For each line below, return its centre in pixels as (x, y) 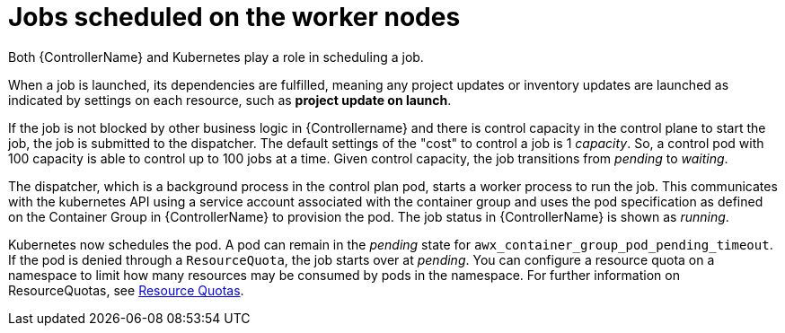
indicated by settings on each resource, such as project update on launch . (230, 100)
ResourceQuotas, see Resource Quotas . (126, 290)
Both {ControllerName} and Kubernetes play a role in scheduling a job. (216, 57)
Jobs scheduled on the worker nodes (234, 17)
